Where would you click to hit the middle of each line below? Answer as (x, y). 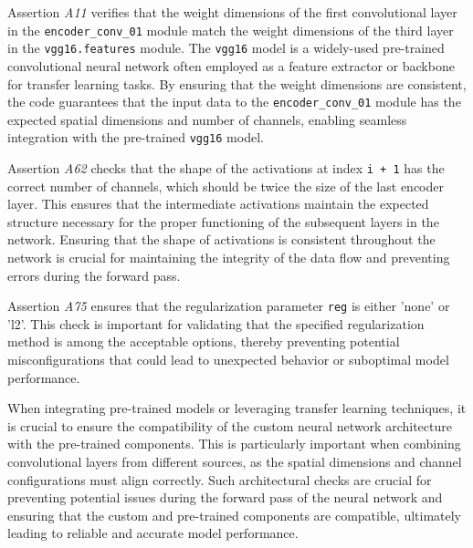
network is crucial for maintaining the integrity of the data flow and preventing (229, 258)
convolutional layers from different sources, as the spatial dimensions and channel (235, 462)
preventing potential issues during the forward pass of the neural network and (225, 497)
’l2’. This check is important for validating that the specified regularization (216, 323)
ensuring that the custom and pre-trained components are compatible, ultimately (235, 515)
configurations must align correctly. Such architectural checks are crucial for (220, 479)
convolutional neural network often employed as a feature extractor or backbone (231, 65)
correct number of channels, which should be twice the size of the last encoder (226, 186)
